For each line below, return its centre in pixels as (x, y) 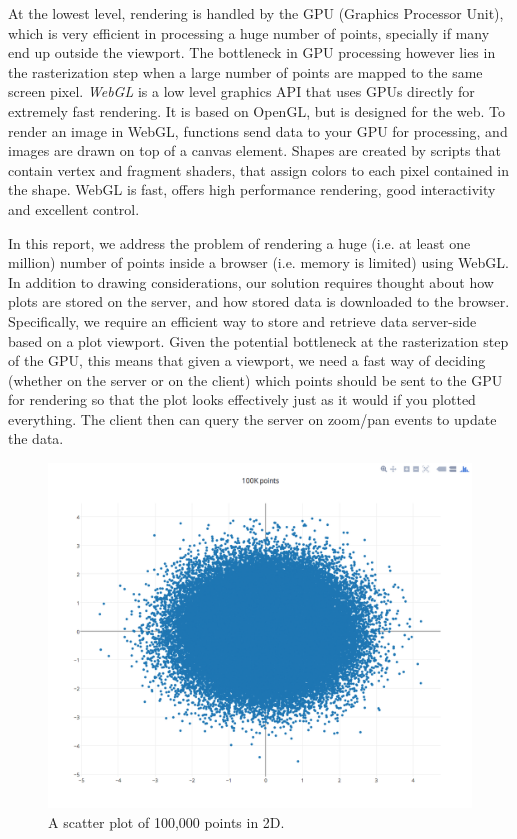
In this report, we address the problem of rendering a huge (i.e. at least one (239, 242)
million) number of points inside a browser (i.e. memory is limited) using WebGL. (258, 262)
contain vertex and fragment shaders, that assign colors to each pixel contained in (259, 169)
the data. (36, 438)
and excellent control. (74, 208)
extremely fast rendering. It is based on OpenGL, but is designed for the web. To (257, 110)
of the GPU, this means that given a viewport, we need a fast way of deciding (247, 360)
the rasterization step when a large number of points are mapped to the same (245, 71)
